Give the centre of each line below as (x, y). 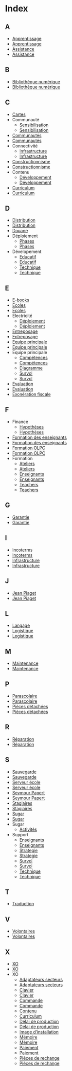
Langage (21, 625)
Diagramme (31, 368)
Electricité (22, 316)
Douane (20, 231)
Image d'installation (39, 1032)
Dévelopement (27, 251)
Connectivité (25, 145)
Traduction (23, 904)
